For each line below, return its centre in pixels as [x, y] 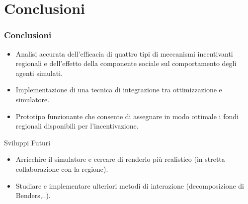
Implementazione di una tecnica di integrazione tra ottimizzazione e [119, 90]
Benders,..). [33, 195]
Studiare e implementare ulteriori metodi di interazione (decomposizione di [130, 185]
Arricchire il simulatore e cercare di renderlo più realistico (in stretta [120, 159]
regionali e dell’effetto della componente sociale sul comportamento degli [126, 63]
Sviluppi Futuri [27, 142]
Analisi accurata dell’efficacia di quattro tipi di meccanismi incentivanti [124, 53]
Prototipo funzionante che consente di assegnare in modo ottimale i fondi [127, 116]
